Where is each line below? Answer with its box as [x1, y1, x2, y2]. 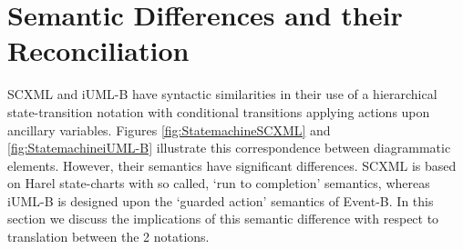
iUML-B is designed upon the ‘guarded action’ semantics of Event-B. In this [7, 191, 434, 210]
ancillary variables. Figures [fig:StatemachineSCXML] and [7, 120, 331, 139]
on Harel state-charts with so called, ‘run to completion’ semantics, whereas [7, 174, 430, 193]
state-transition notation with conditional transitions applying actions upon [7, 102, 430, 121]
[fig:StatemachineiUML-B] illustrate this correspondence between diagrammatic [7, 138, 451, 157]
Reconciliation [7, 32, 190, 69]
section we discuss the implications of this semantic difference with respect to [7, 209, 439, 228]
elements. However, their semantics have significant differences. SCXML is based [7, 155, 457, 174]
